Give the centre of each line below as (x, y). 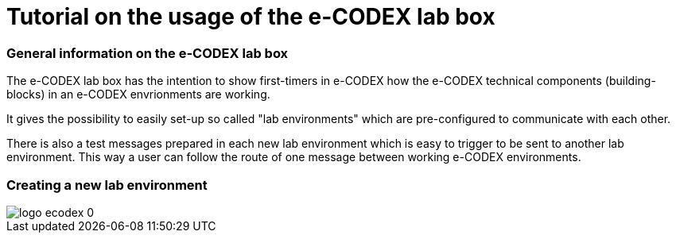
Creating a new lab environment (107, 185)
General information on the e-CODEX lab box (148, 53)
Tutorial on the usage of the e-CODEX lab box (251, 17)
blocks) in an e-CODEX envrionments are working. (138, 94)
